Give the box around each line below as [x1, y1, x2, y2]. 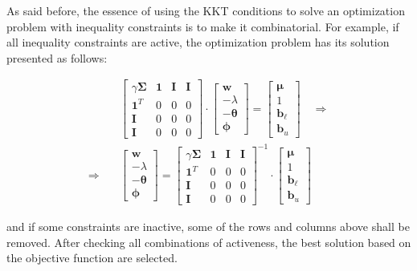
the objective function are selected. [6, 249, 178, 266]
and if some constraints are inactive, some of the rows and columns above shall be [6, 218, 410, 235]
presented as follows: [6, 49, 108, 66]
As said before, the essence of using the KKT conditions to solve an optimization [6, 2, 405, 18]
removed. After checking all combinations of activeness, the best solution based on [6, 233, 411, 250]
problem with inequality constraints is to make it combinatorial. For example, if [6, 18, 399, 34]
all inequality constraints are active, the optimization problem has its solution [6, 34, 390, 51]
